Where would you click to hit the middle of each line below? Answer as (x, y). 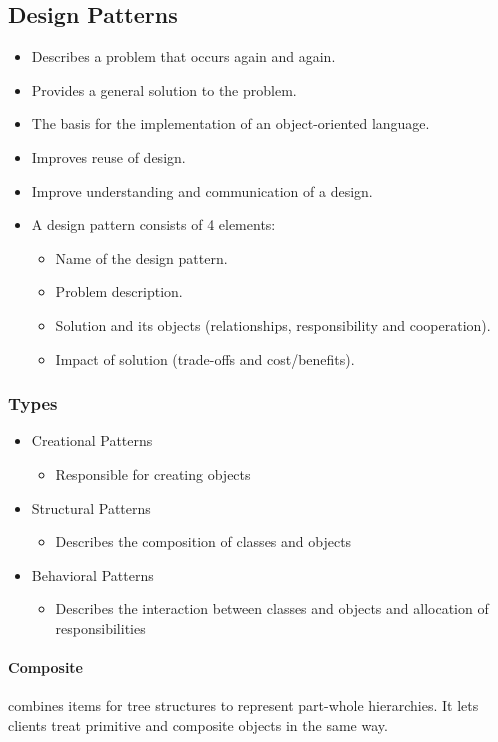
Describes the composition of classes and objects (203, 541)
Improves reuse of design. (108, 156)
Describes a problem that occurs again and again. (183, 56)
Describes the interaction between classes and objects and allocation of (272, 608)
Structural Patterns (91, 507)
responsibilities (100, 627)
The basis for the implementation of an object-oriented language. (230, 123)
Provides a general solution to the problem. (164, 89)
